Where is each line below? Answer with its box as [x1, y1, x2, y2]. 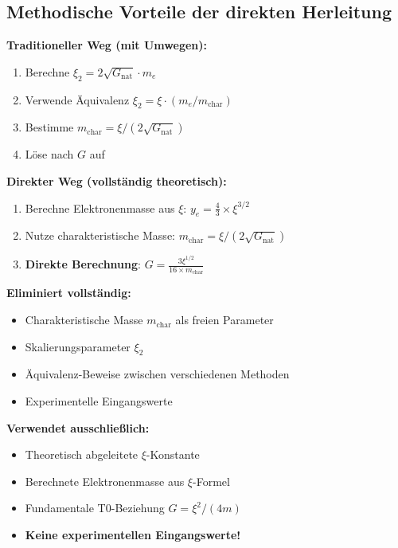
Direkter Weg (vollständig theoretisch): [6, 172, 227, 189]
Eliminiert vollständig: [6, 284, 131, 301]
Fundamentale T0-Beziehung [25, 499, 165, 516]
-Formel [193, 472, 230, 489]
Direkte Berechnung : [25, 256, 141, 272]
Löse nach [25, 146, 74, 162]
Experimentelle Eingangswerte [25, 393, 173, 409]
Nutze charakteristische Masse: [25, 227, 175, 244]
